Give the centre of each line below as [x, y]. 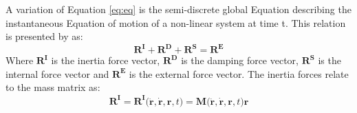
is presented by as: [44, 36]
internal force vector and [57, 73]
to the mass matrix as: [53, 87]
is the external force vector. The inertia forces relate [239, 73]
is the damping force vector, [240, 60]
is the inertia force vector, [106, 60]
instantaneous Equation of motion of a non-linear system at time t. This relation [176, 22]
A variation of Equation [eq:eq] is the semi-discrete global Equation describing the [178, 9]
